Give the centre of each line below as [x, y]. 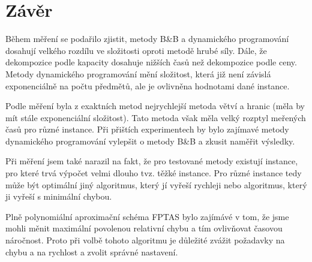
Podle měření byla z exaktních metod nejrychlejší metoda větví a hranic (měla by [155, 106]
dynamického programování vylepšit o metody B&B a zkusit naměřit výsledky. [150, 141]
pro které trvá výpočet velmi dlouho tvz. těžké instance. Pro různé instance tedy [154, 173]
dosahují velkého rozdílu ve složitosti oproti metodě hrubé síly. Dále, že [136, 50]
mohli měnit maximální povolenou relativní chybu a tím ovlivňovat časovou [144, 228]
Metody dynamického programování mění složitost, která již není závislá [138, 73]
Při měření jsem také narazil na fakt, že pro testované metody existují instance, [152, 161]
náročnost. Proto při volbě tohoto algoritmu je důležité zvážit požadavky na [145, 240]
